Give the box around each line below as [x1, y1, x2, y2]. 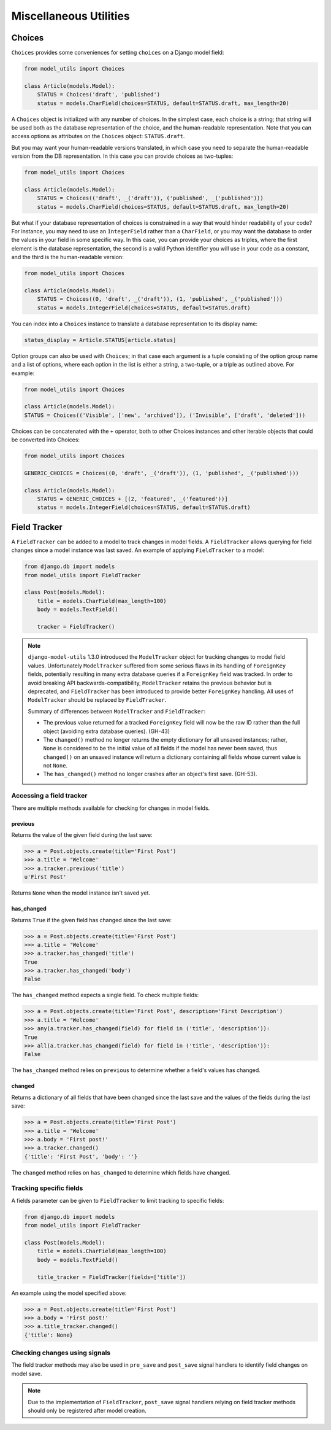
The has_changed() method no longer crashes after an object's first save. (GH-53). [43, 771, 257, 778]
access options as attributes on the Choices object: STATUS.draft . [11, 133, 185, 140]
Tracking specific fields [11, 1184, 83, 1192]
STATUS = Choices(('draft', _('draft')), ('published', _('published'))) [37, 195, 264, 202]
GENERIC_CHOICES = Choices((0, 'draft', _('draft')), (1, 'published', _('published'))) [24, 470, 300, 476]
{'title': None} [24, 1331, 74, 1339]
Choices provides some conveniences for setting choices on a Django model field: [11, 49, 224, 56]
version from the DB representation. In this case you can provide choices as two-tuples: [11, 152, 234, 160]
